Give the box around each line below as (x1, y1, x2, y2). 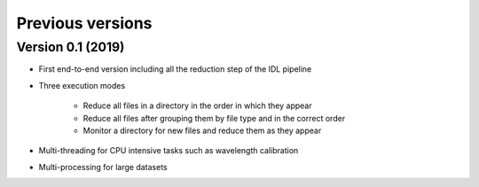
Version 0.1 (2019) (16, 39, 125, 55)
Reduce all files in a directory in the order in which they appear (82, 100, 312, 111)
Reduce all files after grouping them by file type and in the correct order (82, 113, 346, 123)
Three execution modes (38, 80, 126, 90)
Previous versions (16, 13, 153, 33)
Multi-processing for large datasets (38, 161, 168, 172)
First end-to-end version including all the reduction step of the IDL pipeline (38, 64, 312, 74)
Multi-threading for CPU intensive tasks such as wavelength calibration (38, 145, 299, 156)
